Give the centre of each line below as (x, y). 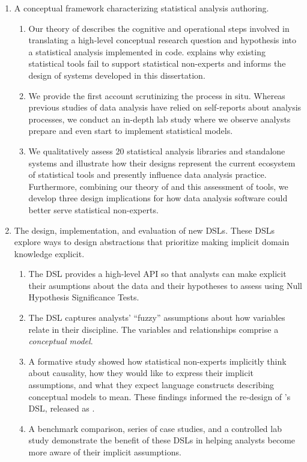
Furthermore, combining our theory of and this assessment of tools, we (158, 186)
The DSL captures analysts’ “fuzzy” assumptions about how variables (157, 318)
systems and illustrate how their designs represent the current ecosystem (162, 163)
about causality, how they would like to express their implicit (141, 373)
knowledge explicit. (49, 253)
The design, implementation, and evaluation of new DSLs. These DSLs (144, 230)
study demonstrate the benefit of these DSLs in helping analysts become (162, 440)
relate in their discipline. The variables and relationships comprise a (153, 329)
